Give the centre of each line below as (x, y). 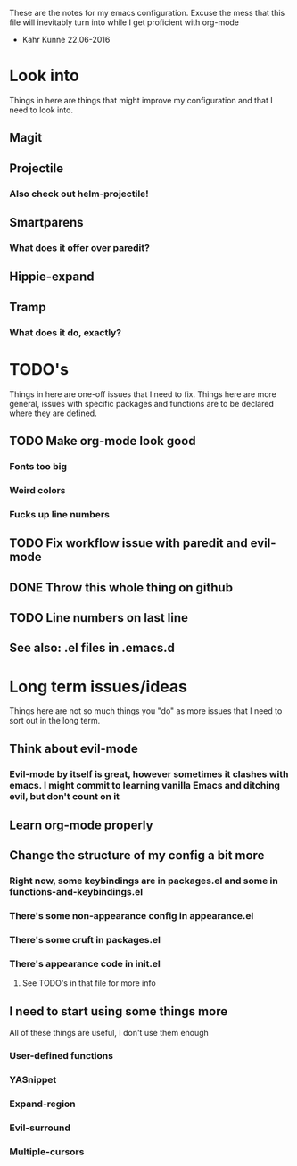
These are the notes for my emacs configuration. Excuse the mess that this (147, 13)
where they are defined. (53, 413)
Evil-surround (40, 1128)
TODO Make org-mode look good (103, 441)
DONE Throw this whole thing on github (121, 587)
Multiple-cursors (47, 1152)
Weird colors (37, 490)
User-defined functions (62, 1056)
